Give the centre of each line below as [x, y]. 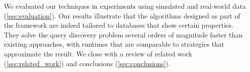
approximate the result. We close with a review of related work [98, 53]
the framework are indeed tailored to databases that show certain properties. [119, 25]
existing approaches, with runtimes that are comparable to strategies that [114, 44]
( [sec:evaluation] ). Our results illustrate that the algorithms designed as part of [122, 15]
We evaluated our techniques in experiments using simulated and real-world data [125, 6]
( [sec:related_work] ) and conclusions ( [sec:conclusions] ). [87, 63]
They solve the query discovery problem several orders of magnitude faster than [123, 34]
